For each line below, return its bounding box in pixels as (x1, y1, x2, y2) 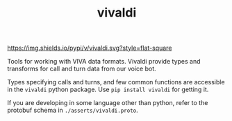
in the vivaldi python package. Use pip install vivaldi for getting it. (7, 85, 209, 94)
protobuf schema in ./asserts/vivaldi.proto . (7, 106, 139, 115)
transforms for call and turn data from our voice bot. (7, 64, 156, 73)
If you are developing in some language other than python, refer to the (7, 99, 208, 107)
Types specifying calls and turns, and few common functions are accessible (7, 78, 225, 86)
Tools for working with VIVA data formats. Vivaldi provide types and (7, 57, 201, 66)
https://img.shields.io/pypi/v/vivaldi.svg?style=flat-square (7, 44, 172, 53)
